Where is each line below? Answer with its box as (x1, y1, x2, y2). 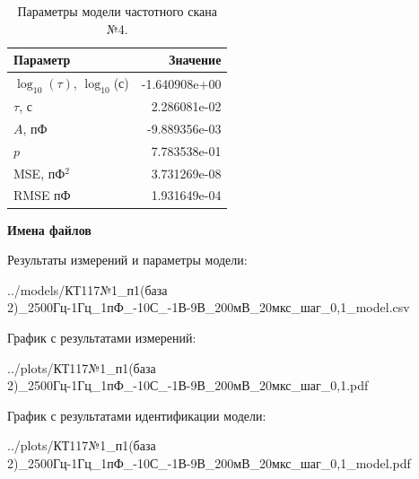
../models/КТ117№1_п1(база (7, 280, 168, 299)
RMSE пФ (13, 186, 71, 205)
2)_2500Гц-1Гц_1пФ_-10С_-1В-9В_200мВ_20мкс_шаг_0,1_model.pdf (7, 453, 411, 472)
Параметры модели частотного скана (17, 2, 217, 20)
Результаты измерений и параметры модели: (7, 250, 248, 269)
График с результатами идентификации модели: (7, 405, 266, 424)
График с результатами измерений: (7, 327, 196, 346)
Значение (169, 50, 222, 69)
